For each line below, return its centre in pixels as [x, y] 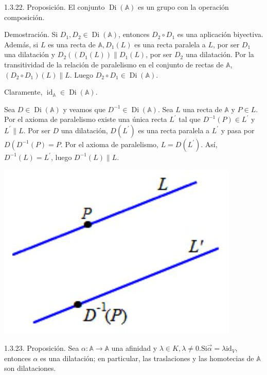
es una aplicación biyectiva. [220, 34]
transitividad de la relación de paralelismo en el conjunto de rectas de [114, 64]
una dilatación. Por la [220, 54]
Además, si [21, 44]
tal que [190, 119]
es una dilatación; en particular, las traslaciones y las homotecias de [147, 358]
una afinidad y [134, 348]
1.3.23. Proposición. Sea [42, 348]
